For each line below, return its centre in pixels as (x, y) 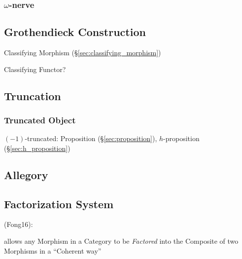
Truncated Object (40, 120)
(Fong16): (18, 224)
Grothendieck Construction (75, 32)
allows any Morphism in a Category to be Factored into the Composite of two (121, 241)
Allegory (26, 174)
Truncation (33, 95)
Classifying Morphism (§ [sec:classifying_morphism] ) (83, 53)
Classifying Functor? (35, 69)
